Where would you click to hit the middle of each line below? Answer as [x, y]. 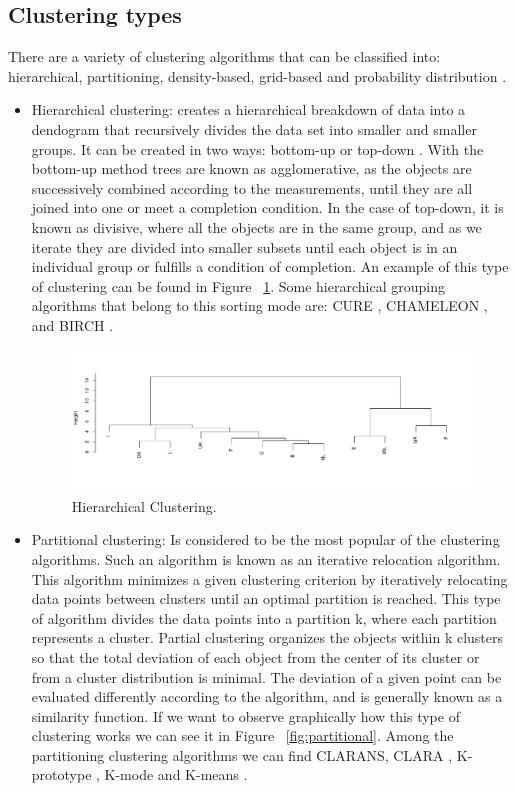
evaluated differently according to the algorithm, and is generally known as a [267, 696]
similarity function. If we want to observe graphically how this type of [245, 715]
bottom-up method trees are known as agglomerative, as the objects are [251, 168]
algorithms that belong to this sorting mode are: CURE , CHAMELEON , [259, 305]
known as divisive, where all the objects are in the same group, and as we [256, 226]
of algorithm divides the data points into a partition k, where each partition [264, 617]
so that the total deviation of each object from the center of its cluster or [255, 656]
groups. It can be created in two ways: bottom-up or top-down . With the [257, 148]
